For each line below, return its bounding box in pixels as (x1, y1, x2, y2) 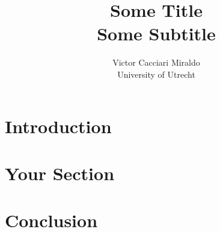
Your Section (5, 160, 115, 185)
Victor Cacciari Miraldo (112, 56, 200, 69)
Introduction (5, 113, 112, 138)
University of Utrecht (117, 67, 195, 80)
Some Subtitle (97, 21, 216, 46)
